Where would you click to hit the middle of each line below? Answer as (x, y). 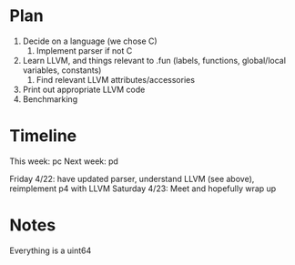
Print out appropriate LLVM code (84, 89)
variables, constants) (62, 70)
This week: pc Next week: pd (64, 161)
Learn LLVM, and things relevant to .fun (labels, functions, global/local (154, 60)
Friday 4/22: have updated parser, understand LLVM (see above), (132, 178)
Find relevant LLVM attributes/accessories (116, 79)
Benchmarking (50, 99)
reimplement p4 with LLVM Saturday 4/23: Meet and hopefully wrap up (143, 189)
